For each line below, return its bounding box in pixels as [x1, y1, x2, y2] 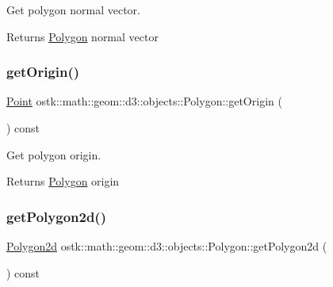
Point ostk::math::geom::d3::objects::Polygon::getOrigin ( [6, 93, 282, 109]
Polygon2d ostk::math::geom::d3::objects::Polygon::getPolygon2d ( [6, 238, 327, 254]
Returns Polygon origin [6, 173, 120, 189]
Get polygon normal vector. [6, 2, 140, 17]
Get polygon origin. [6, 146, 101, 163]
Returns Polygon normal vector [6, 28, 159, 44]
